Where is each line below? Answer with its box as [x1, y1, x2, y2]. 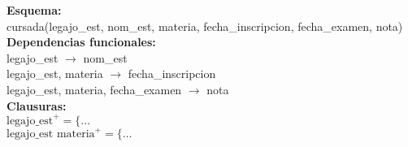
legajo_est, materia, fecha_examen [7, 80, 182, 97]
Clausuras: [7, 97, 67, 114]
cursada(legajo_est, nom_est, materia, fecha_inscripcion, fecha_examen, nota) [7, 17, 403, 34]
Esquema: [7, 2, 62, 18]
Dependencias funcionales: [7, 33, 156, 50]
